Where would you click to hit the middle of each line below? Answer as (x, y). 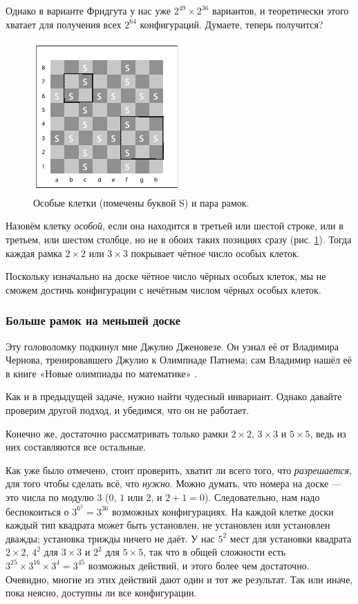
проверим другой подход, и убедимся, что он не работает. (128, 409)
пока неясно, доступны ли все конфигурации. (101, 593)
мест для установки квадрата (291, 538)
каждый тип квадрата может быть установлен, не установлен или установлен (168, 525)
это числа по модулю (50, 497)
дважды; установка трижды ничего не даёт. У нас (110, 538)
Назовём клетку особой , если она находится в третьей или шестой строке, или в (175, 226)
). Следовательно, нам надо (262, 497)
